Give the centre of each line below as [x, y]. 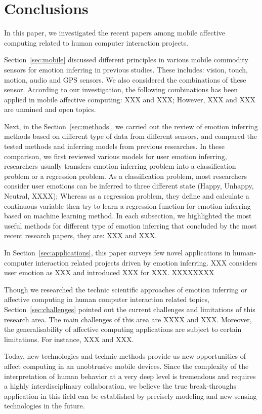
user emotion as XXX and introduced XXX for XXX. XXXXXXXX [109, 272]
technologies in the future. [45, 406]
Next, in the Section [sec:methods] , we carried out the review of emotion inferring [131, 126]
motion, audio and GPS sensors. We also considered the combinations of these [125, 79]
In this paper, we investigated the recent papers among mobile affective [115, 33]
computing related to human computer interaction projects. [96, 42]
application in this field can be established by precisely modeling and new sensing [130, 396]
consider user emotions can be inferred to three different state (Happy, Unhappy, [129, 186]
